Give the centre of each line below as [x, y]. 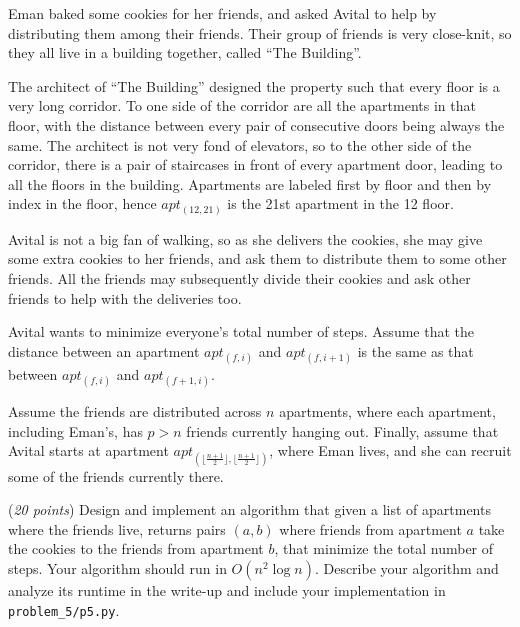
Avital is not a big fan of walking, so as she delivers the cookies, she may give [245, 238]
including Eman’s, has [75, 430]
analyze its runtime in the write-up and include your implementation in [227, 589]
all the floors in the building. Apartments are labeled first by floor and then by [250, 183]
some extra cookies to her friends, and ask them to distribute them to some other [257, 258]
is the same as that [415, 350]
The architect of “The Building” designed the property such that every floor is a [254, 85]
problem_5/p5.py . [64, 609]
